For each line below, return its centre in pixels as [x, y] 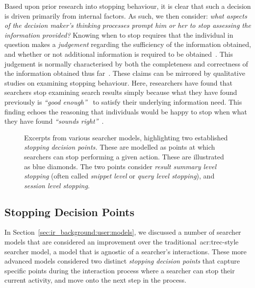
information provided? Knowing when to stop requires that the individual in [119, 34]
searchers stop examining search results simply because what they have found [121, 92]
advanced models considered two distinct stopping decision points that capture [122, 261]
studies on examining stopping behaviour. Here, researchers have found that [118, 82]
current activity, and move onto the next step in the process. [95, 280]
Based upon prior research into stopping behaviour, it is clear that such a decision [128, 6]
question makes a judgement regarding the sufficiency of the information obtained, [128, 44]
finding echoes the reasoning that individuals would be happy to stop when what [126, 111]
